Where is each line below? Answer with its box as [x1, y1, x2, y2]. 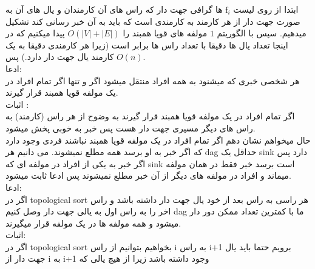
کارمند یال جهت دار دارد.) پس [5, 50, 114, 63]
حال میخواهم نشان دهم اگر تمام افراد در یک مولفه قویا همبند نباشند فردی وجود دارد [5, 133, 311, 146]
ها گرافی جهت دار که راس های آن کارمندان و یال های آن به [5, 3, 223, 15]
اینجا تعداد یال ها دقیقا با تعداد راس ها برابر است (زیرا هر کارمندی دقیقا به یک [5, 38, 288, 51]
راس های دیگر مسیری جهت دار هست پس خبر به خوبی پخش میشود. [5, 121, 256, 134]
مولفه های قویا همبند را [123, 27, 208, 39]
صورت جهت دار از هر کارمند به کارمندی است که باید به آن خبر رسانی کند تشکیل [5, 15, 300, 27]
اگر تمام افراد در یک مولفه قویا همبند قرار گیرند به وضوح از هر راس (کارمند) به [5, 110, 295, 122]
